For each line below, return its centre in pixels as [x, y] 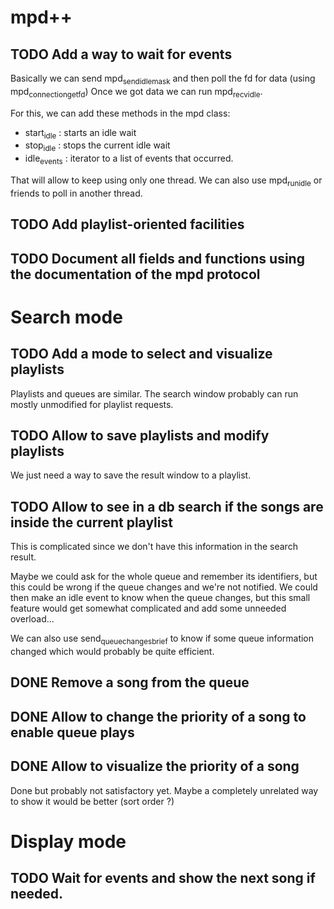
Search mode [66, 317]
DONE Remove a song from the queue [130, 682]
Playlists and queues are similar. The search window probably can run [154, 393]
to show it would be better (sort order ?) [92, 801]
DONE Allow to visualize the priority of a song [155, 766]
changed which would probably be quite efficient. [112, 651]
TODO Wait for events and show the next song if [163, 878]
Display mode [68, 841]
